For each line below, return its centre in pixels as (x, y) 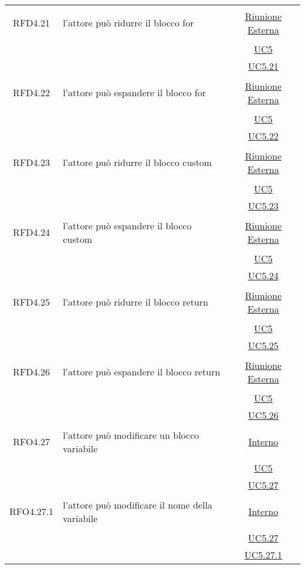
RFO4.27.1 (32, 511)
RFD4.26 (32, 372)
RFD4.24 (32, 232)
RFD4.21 (32, 23)
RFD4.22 (32, 92)
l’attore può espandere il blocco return (142, 372)
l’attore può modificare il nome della (138, 504)
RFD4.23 (32, 162)
